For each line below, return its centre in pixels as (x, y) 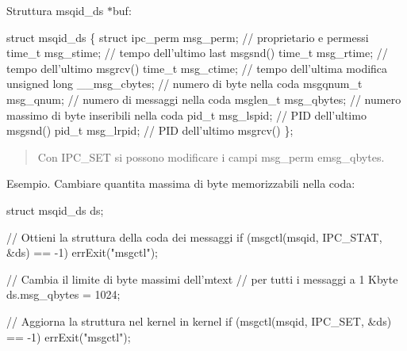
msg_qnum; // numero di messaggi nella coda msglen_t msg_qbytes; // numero (204, 99)
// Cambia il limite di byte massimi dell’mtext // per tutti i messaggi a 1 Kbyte (202, 279)
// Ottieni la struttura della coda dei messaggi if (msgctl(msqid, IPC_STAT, (194, 237)
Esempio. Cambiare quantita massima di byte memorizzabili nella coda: (181, 183)
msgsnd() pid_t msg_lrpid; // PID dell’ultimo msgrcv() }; (150, 130)
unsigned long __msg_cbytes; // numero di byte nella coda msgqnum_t (184, 84)
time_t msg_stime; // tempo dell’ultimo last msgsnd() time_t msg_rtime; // (197, 53)
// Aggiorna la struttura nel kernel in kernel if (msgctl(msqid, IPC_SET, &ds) (199, 320)
